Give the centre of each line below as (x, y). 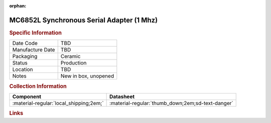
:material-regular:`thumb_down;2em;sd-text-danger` (171, 103)
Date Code (25, 43)
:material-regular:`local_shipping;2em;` (58, 103)
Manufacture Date (34, 50)
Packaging (25, 56)
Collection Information (38, 86)
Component (27, 96)
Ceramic (71, 56)
